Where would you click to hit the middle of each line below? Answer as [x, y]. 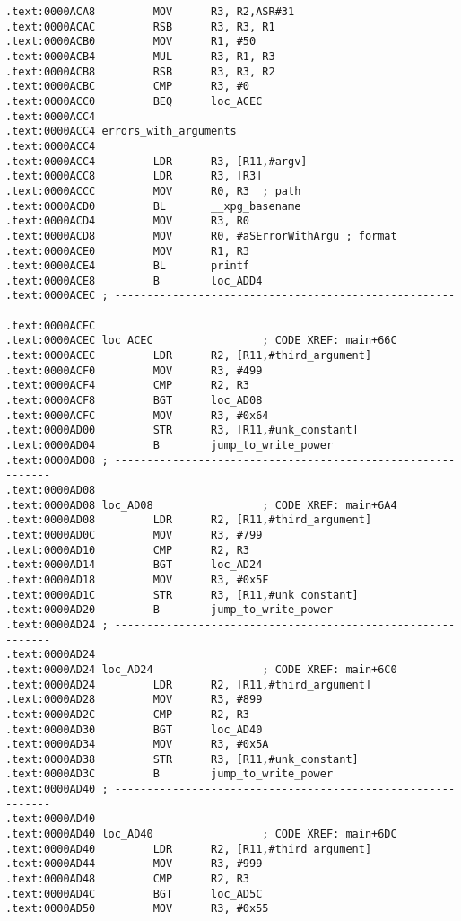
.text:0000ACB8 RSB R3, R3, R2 [140, 71]
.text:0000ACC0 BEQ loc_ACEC [134, 101]
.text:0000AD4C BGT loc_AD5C [134, 894]
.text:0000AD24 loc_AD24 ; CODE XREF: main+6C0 [201, 669]
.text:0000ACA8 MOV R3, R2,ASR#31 [150, 12]
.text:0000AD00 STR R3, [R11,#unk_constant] [182, 430]
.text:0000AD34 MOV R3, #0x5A [137, 745]
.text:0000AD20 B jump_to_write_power [170, 610]
